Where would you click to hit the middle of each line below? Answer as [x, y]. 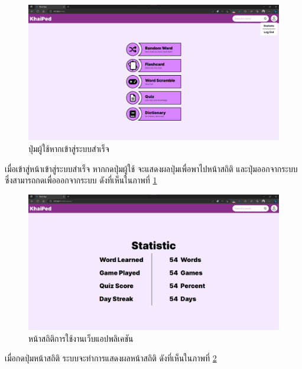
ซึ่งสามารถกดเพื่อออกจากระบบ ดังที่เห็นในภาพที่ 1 [81, 180]
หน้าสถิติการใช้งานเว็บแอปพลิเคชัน [81, 338]
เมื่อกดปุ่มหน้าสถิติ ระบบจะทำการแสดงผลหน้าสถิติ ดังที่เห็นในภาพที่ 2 [111, 358]
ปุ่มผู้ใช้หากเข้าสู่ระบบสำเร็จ [69, 148]
